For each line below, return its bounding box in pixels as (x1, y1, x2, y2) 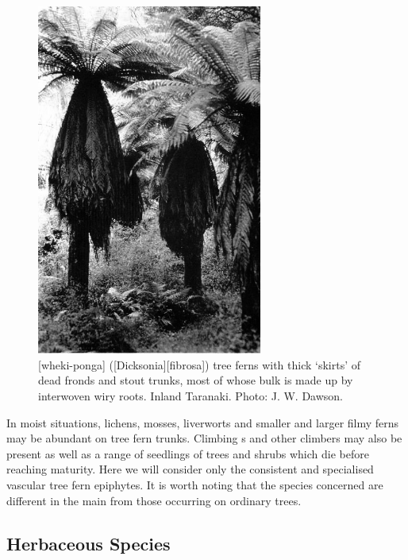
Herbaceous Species (6, 531, 171, 555)
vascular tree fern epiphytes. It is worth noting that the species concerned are (6, 477, 383, 493)
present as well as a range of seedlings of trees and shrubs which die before (6, 445, 369, 462)
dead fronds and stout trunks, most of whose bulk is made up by (38, 372, 353, 388)
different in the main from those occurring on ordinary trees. (6, 492, 302, 508)
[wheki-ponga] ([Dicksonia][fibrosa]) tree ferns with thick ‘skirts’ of (38, 356, 360, 373)
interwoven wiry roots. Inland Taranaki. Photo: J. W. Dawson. (38, 388, 343, 404)
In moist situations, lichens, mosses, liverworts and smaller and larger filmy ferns (6, 414, 399, 431)
